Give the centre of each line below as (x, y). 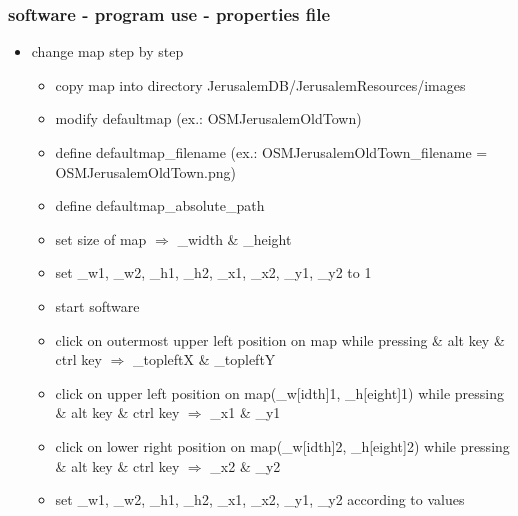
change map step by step (107, 51)
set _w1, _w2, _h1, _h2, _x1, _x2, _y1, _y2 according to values (260, 499)
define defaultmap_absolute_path (160, 205)
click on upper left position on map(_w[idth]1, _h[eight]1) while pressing (279, 392)
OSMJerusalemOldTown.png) (145, 171)
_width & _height (234, 238)
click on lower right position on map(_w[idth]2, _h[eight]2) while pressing (282, 445)
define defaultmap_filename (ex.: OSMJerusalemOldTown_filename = (271, 152)
